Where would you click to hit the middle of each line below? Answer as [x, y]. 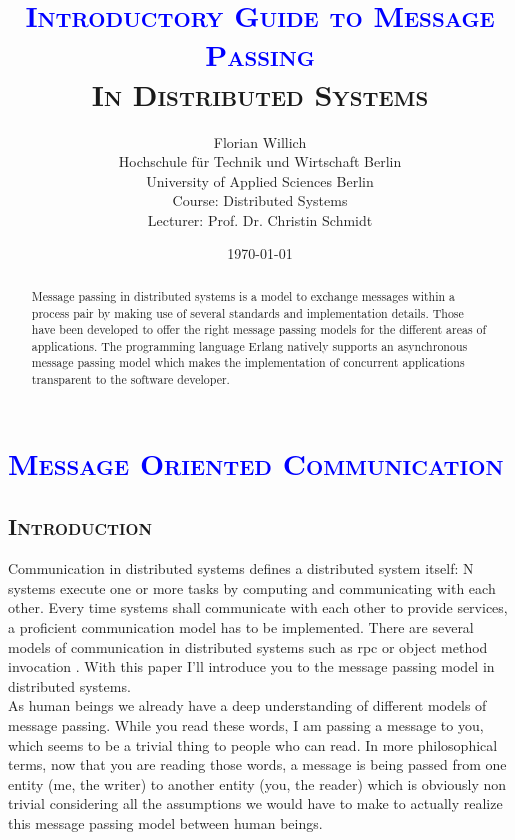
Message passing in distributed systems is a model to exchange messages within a [243, 295]
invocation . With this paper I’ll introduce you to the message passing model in [251, 666]
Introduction [80, 526]
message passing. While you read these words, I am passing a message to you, [246, 724]
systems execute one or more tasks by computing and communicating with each [252, 587]
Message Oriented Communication [256, 462]
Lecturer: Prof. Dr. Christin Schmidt [260, 219]
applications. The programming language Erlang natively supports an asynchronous [249, 345]
